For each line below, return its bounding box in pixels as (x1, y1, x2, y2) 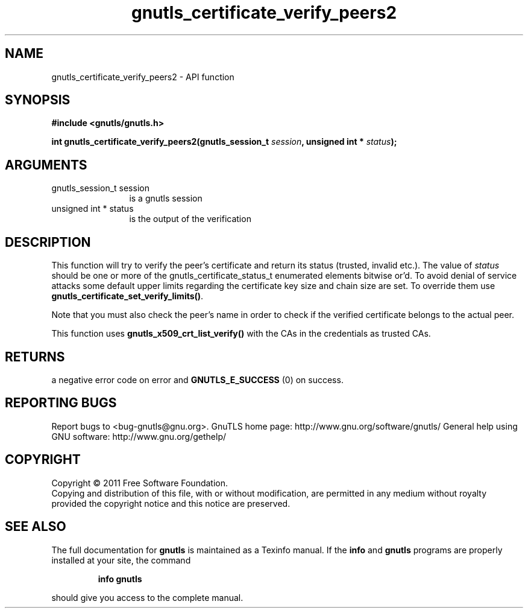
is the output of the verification (129, 214, 251, 224)
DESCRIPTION (5, 234, 91, 250)
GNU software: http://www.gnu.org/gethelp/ (51, 431, 227, 442)
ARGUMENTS (5, 157, 87, 173)
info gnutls (98, 573, 142, 584)
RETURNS (5, 349, 65, 364)
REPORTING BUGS (5, 395, 117, 411)
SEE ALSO (5, 519, 66, 535)
